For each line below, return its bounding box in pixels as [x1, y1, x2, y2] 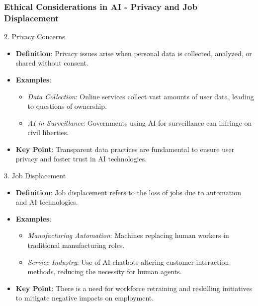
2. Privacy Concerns [4, 31, 65, 42]
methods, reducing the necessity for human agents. [27, 266, 182, 277]
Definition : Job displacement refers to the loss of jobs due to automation [15, 187, 241, 197]
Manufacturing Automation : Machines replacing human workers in [27, 230, 229, 240]
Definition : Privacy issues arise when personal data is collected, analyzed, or [15, 48, 252, 58]
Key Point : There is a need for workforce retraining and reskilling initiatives [15, 283, 253, 293]
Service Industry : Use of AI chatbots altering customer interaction [27, 256, 229, 267]
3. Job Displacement [4, 170, 66, 181]
